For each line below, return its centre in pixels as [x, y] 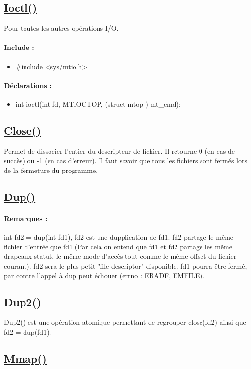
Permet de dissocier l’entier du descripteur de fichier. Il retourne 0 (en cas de [119, 151]
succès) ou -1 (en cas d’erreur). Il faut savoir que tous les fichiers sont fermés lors [126, 160]
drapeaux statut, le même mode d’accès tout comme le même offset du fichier [120, 256]
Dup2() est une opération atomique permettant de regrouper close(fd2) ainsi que [125, 322]
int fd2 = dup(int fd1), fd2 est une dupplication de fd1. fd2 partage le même [119, 237]
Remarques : [26, 218]
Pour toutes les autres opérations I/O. [61, 28]
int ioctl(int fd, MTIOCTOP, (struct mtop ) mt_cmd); [98, 104]
